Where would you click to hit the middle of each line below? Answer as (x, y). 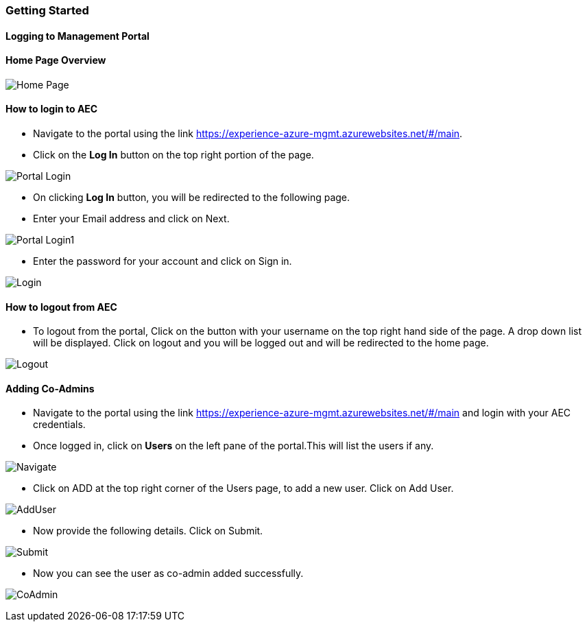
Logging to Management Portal (77, 36)
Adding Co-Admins (50, 388)
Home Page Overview (56, 60)
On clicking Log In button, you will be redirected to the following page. (192, 198)
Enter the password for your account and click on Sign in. (163, 261)
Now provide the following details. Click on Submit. (148, 531)
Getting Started (47, 10)
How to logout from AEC (61, 307)
